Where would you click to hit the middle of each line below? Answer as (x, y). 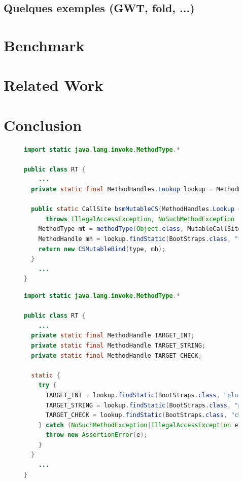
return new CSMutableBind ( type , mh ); (102, 249)
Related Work (54, 85)
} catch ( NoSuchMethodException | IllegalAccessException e (138, 425)
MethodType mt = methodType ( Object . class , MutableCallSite (140, 229)
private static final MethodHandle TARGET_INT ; (113, 336)
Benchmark (44, 45)
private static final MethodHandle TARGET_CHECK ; (116, 355)
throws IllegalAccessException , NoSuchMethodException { (144, 219)
